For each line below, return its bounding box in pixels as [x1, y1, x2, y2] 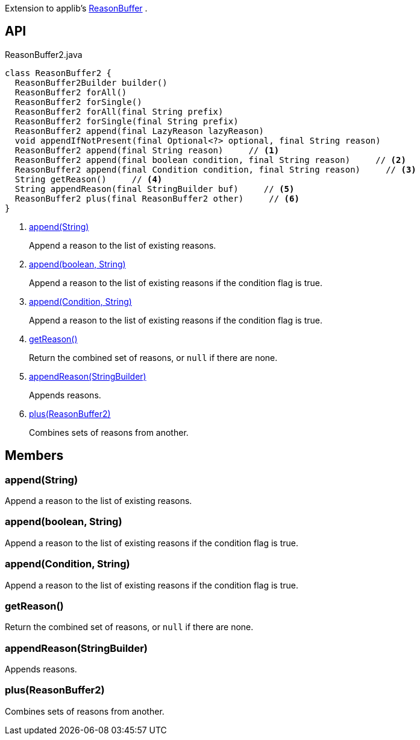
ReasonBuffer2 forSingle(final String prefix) [14, 116, 239, 126]
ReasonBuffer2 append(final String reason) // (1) [14, 145, 280, 155]
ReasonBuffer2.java [5, 49, 83, 60]
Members [5, 448, 64, 464]
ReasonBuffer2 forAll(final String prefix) [14, 106, 224, 116]
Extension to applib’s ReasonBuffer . [5, 3, 148, 13]
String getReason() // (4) [14, 174, 163, 184]
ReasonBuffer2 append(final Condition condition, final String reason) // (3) [14, 164, 416, 174]
